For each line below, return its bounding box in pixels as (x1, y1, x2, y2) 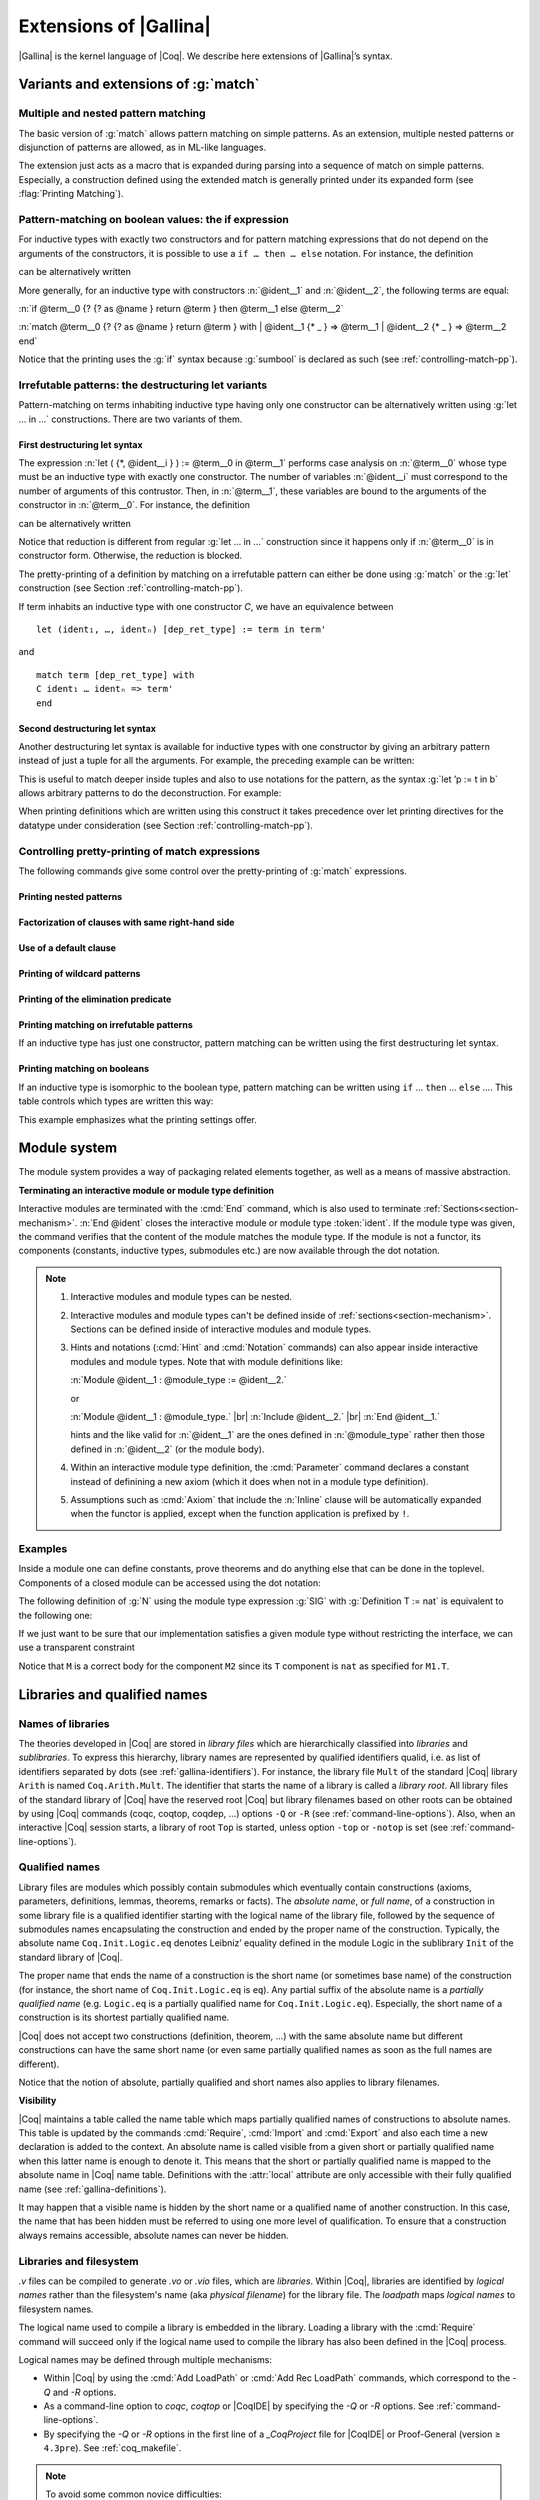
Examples (18, 1542, 68, 1556)
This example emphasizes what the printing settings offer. (18, 1113, 257, 1125)
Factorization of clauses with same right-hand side (18, 916, 235, 929)
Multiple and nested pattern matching (18, 106, 206, 120)
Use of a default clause (18, 942, 117, 954)
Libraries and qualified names (18, 1686, 208, 1703)
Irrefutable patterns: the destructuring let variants (18, 378, 268, 392)
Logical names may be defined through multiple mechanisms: (18, 2353, 272, 2365)
